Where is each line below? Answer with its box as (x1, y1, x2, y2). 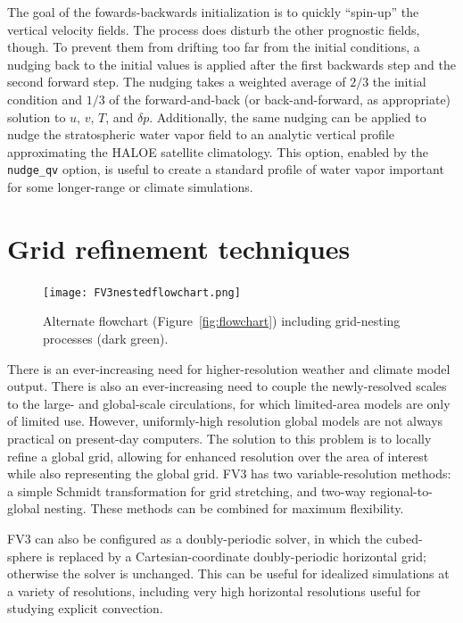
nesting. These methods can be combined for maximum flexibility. (44, 499, 404, 518)
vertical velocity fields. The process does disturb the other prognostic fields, (7, 20, 420, 38)
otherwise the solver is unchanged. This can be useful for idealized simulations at (7, 564, 450, 583)
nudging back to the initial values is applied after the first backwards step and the (7, 54, 456, 73)
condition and (7, 89, 83, 108)
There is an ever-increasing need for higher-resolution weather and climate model (7, 359, 451, 378)
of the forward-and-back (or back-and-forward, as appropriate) (109, 89, 451, 108)
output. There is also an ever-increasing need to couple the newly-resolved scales (7, 377, 447, 395)
